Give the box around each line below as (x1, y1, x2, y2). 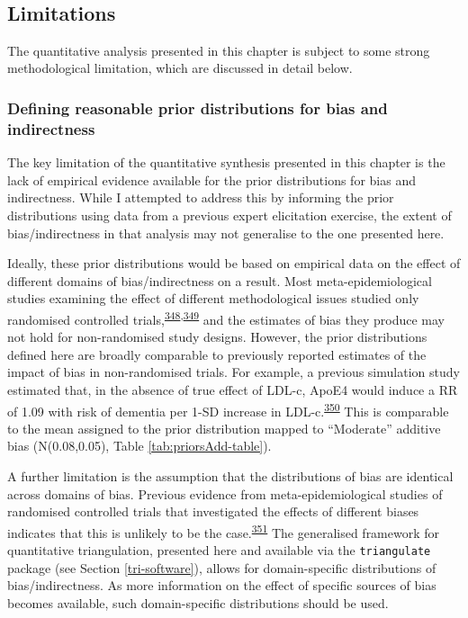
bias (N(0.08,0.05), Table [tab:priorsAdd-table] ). (7, 436, 272, 455)
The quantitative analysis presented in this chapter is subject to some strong (7, 40, 430, 59)
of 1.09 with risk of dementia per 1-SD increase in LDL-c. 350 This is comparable (7, 399, 449, 420)
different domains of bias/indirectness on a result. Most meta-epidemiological (7, 271, 432, 290)
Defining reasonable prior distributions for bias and (7, 96, 388, 119)
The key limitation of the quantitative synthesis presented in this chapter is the (7, 153, 445, 172)
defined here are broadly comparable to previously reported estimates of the (7, 345, 427, 363)
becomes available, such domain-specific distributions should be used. (7, 593, 389, 612)
